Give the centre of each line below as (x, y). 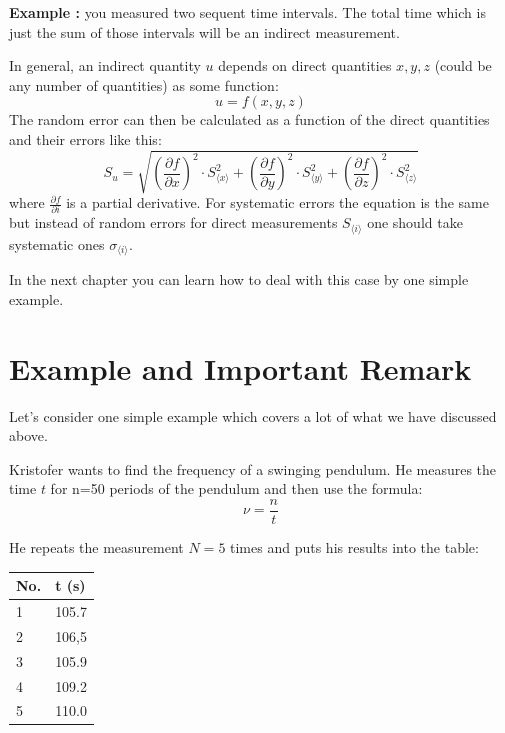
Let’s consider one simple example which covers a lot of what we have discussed (253, 415)
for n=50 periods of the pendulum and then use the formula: (236, 488)
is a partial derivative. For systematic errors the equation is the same (277, 202)
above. (28, 435)
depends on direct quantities (305, 65)
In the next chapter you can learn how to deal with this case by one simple (239, 279)
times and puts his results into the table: (354, 547)
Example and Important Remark (240, 367)
